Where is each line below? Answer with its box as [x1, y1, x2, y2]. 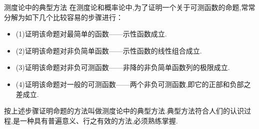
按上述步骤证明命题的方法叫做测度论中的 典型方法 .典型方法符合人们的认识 [4, 105, 244, 116]
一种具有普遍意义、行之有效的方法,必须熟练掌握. [19, 115, 178, 125]
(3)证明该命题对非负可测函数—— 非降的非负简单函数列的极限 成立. [15, 62, 230, 72]
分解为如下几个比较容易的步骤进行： [4, 11, 123, 22]
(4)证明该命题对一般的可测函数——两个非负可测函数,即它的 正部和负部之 [15, 78, 251, 89]
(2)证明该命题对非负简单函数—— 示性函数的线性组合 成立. [15, 45, 202, 55]
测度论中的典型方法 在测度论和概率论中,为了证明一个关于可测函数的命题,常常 [4, 2, 255, 12]
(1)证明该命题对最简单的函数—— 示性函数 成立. [15, 28, 167, 39]
